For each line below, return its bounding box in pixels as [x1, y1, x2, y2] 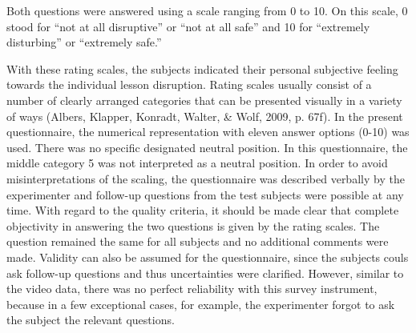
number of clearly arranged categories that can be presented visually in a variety [6, 91, 402, 108]
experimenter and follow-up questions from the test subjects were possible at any [6, 186, 404, 203]
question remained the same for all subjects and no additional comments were [6, 233, 389, 250]
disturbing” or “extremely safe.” [6, 34, 162, 50]
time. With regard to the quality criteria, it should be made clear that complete [6, 202, 399, 219]
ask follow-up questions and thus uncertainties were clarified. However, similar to [6, 264, 404, 281]
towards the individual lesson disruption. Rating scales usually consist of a [6, 76, 372, 93]
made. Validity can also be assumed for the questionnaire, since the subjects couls [6, 248, 409, 265]
